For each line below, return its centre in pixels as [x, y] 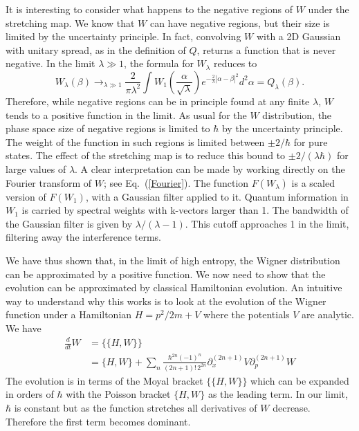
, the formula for [159, 63]
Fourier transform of [49, 182]
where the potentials [247, 314]
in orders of [30, 394]
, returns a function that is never [266, 49]
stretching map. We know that [70, 22]
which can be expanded [300, 380]
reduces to [235, 63]
